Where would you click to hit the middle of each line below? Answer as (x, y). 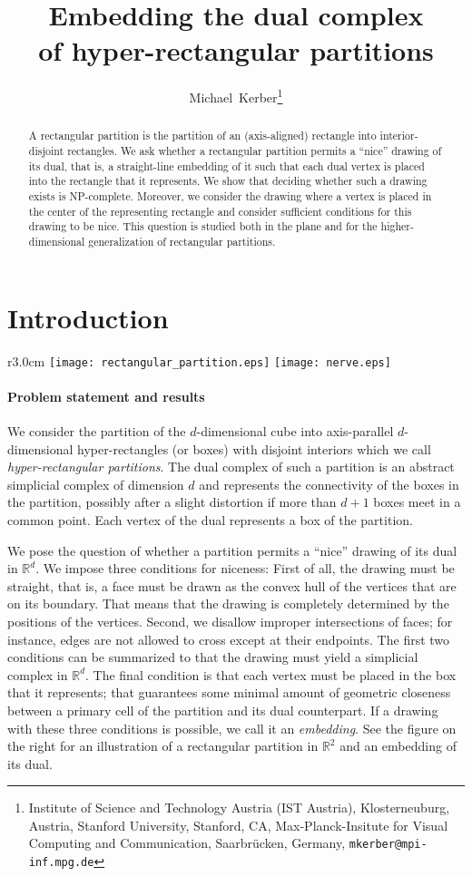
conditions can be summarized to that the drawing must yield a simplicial (213, 657)
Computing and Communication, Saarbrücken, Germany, (187, 843)
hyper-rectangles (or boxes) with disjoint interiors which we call (254, 448)
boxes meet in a (417, 502)
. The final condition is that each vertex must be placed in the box (271, 674)
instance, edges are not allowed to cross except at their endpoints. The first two (229, 639)
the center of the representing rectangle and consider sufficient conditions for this (220, 211)
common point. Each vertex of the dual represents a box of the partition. (210, 519)
